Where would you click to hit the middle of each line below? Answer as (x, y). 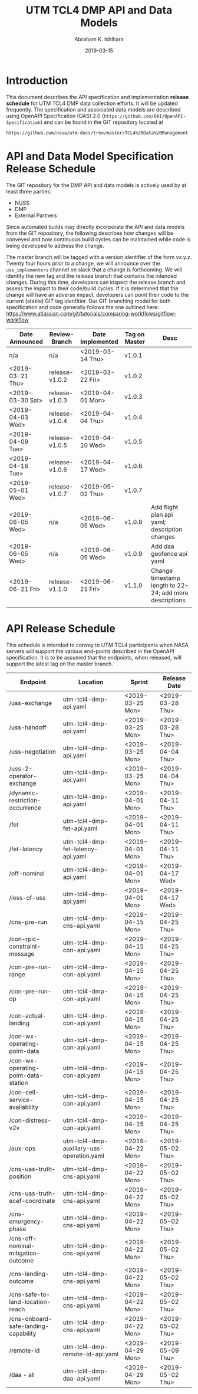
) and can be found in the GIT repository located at (102, 122)
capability (23, 1333)
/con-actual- (28, 1015)
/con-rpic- (24, 939)
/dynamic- (24, 793)
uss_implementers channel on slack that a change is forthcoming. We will (94, 270)
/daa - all (22, 1375)
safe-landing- (29, 1326)
